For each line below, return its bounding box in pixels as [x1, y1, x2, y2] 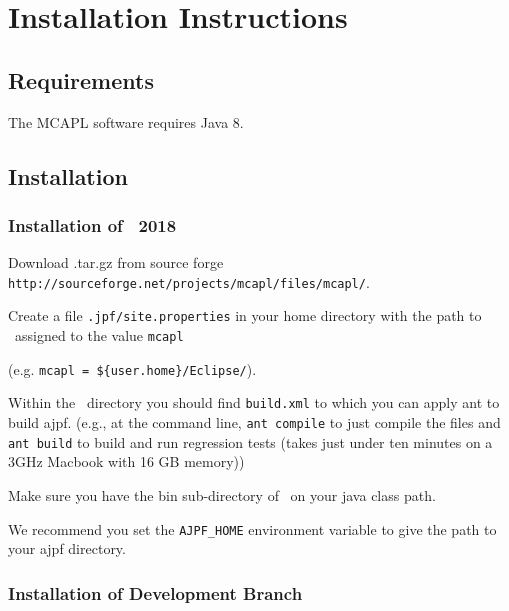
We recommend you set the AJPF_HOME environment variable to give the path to [8, 518, 497, 539]
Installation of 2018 [8, 212, 177, 237]
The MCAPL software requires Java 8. [8, 111, 244, 132]
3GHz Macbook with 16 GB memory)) [8, 451, 245, 472]
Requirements [8, 64, 154, 95]
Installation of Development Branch [8, 580, 303, 605]
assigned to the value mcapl [14, 325, 184, 346]
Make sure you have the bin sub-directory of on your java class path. [8, 484, 436, 505]
